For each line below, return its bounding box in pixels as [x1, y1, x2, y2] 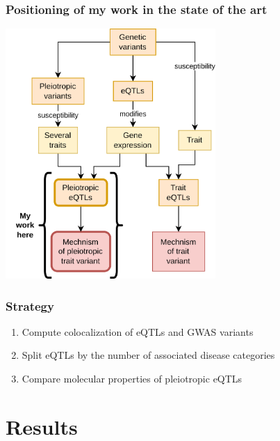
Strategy [6, 297, 54, 314]
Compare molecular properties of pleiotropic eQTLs [22, 371, 242, 386]
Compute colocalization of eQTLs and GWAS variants [22, 324, 254, 339]
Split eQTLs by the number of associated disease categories [22, 348, 275, 362]
